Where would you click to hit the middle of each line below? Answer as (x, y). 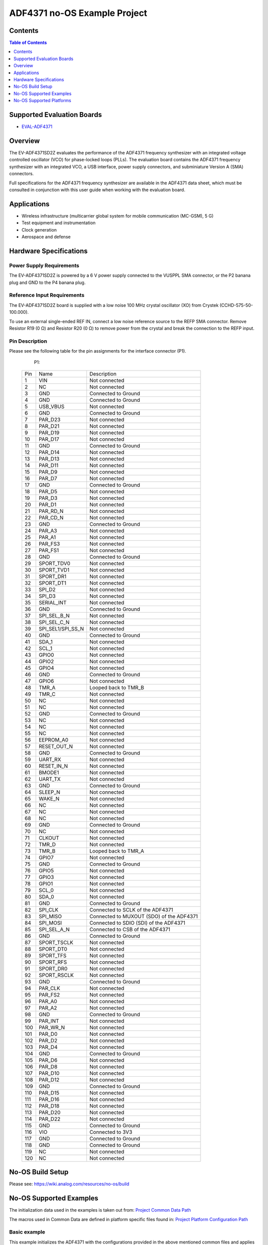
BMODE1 (49, 772)
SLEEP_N (50, 792)
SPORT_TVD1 (54, 570)
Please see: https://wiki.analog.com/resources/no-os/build (69, 1184)
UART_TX (50, 779)
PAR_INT (49, 1021)
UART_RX (50, 759)
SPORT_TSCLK (56, 942)
